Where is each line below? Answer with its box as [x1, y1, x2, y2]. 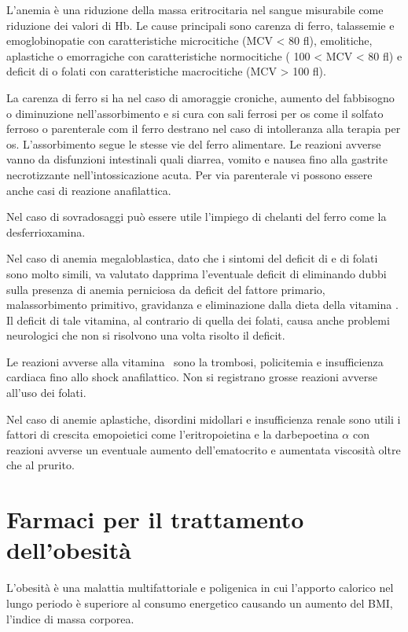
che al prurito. [6, 457, 75, 473]
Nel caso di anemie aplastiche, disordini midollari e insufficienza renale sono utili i [6, 410, 401, 427]
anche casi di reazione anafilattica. [6, 182, 171, 198]
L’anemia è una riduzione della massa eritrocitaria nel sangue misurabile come [6, 2, 384, 17]
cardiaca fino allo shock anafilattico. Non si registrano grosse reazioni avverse [6, 369, 378, 385]
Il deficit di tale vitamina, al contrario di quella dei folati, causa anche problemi [6, 311, 390, 328]
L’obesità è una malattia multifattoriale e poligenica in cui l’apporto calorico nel [6, 579, 394, 596]
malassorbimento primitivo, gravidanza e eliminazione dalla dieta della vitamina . [6, 296, 399, 313]
